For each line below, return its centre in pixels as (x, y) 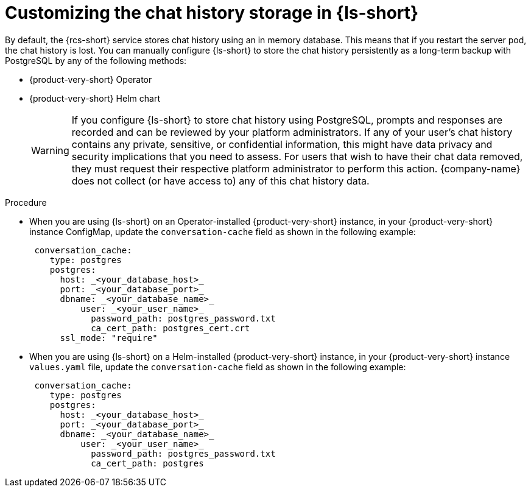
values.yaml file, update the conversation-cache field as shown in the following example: (218, 367)
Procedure (26, 202)
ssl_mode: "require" (109, 338)
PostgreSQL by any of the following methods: (96, 60)
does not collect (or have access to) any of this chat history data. (220, 181)
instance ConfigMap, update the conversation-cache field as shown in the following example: (223, 231)
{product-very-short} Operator (91, 79)
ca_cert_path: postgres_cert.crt (171, 328)
